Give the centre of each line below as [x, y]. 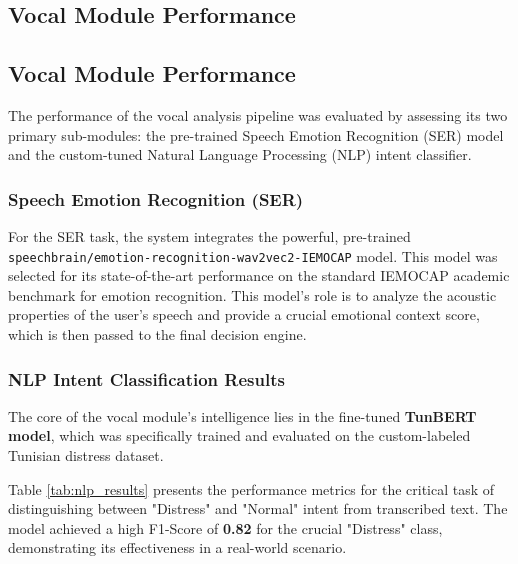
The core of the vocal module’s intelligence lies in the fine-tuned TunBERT [242, 415]
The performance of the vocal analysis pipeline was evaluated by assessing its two [258, 114]
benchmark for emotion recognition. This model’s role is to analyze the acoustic [252, 294]
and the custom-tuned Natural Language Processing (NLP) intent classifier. [240, 154]
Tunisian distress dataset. [86, 455]
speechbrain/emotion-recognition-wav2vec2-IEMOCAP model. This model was [253, 255]
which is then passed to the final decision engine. [157, 334]
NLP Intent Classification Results [146, 378]
